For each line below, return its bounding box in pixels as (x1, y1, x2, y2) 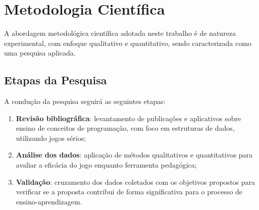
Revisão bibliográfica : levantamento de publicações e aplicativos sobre (16, 113, 241, 123)
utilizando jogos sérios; (16, 132, 86, 143)
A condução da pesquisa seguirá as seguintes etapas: (4, 96, 166, 107)
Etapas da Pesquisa (4, 72, 107, 88)
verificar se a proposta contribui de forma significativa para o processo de (16, 186, 243, 197)
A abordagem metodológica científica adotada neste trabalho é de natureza (4, 28, 236, 38)
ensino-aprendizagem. (16, 196, 82, 206)
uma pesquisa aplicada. (4, 47, 76, 58)
